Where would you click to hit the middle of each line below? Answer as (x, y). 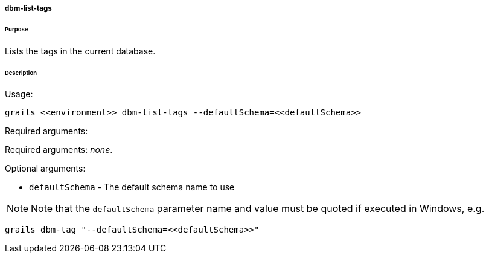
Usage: (19, 94)
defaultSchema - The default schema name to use (132, 187)
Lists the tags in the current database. (80, 51)
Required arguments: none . (59, 150)
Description (21, 73)
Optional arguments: (45, 169)
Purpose (17, 29)
